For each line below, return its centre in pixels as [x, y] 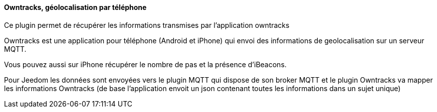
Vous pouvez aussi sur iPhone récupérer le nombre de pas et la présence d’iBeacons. [145, 64]
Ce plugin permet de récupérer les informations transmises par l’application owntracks [147, 25]
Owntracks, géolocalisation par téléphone [75, 7]
